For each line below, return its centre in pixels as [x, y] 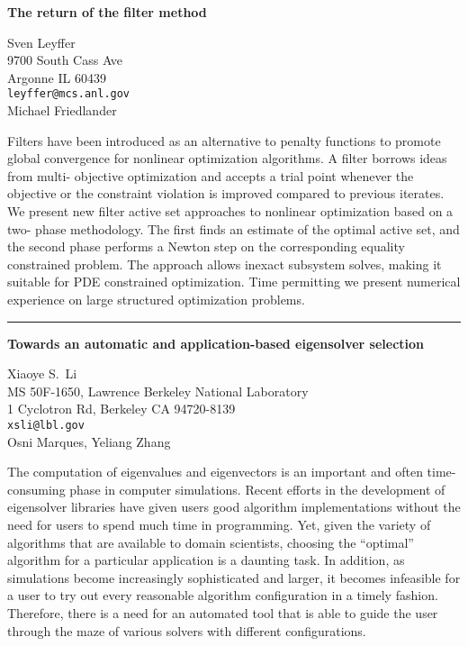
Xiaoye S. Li [42, 373]
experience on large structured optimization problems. [156, 299]
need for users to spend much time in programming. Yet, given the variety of [219, 524]
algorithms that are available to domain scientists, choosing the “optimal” [211, 542]
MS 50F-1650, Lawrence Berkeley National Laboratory [158, 391]
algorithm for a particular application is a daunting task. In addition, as [206, 560]
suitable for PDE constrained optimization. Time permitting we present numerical [234, 282]
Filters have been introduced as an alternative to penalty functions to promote [224, 140]
